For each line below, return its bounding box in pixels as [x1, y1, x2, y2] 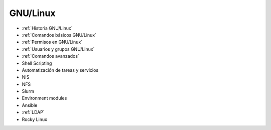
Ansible [22, 102, 38, 108]
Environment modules [22, 95, 67, 101]
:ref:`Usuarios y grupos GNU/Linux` [22, 46, 95, 52]
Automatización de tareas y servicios [22, 67, 99, 73]
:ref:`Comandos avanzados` [22, 53, 80, 59]
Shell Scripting [22, 60, 52, 66]
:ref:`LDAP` [22, 109, 45, 115]
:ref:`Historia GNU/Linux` [22, 25, 73, 31]
